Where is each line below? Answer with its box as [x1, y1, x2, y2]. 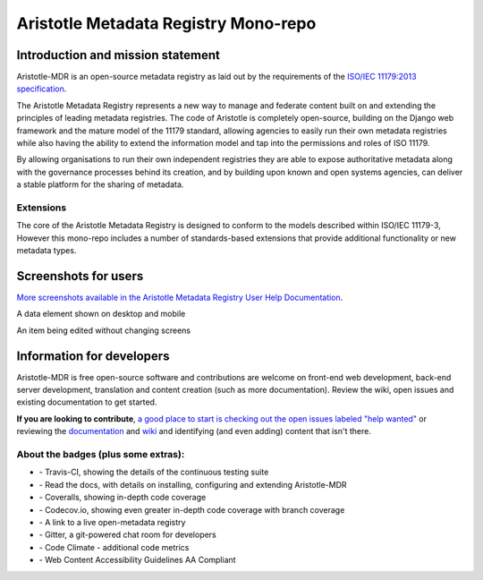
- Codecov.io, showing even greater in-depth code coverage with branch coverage [38, 504, 345, 515]
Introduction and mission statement [16, 47, 221, 63]
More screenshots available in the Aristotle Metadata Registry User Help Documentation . [16, 292, 343, 303]
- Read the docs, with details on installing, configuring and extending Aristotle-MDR [38, 479, 348, 490]
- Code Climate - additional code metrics [38, 542, 190, 552]
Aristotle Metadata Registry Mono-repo [16, 13, 317, 33]
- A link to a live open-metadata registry [38, 516, 186, 527]
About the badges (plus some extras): [16, 448, 185, 461]
